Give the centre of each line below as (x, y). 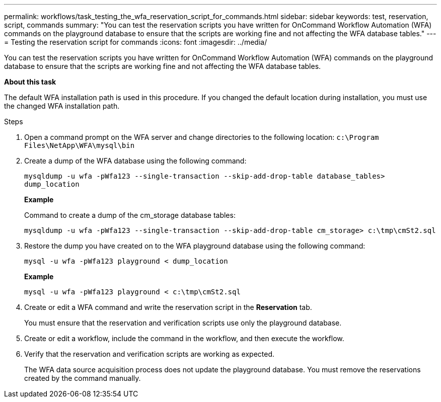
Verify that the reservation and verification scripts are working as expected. (150, 354)
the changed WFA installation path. (62, 106)
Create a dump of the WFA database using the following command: (135, 161)
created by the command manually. (83, 378)
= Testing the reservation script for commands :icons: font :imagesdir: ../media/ (136, 42)
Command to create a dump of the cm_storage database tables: (130, 215)
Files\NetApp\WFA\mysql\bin (80, 145)
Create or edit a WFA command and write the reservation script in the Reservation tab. (168, 307)
